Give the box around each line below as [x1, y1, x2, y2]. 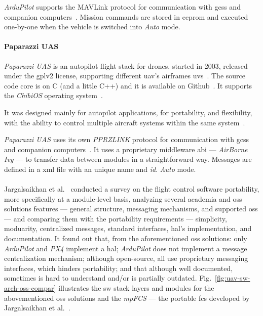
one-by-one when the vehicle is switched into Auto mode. [4, 21, 180, 32]
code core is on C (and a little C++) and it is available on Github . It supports [4, 80, 252, 91]
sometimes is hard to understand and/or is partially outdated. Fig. [4, 273, 212, 283]
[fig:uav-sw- [215, 273, 250, 283]
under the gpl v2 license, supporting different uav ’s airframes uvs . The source [4, 70, 245, 81]
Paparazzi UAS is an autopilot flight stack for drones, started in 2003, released [4, 60, 248, 71]
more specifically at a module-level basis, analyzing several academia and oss [4, 193, 242, 204]
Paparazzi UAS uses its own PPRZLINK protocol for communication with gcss [4, 134, 249, 145]
